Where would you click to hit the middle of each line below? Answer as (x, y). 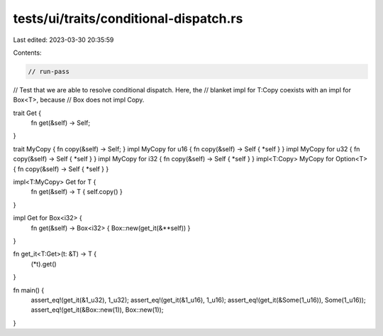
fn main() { (29, 290)
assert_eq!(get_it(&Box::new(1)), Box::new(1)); (97, 310)
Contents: (27, 53)
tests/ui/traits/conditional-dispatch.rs (128, 18)
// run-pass (49, 71)
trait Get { (27, 113)
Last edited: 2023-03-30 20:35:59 (63, 40)
